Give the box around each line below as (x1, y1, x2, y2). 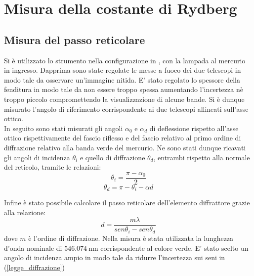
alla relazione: (4, 207, 46, 217)
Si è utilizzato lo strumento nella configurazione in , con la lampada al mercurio (4, 55, 246, 65)
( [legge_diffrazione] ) (4, 262, 65, 272)
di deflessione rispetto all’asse (149, 123, 239, 133)
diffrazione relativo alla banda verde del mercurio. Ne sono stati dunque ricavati (4, 142, 246, 152)
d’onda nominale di (4, 242, 62, 253)
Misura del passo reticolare (4, 32, 145, 47)
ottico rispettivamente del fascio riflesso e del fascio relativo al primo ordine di (4, 133, 241, 143)
